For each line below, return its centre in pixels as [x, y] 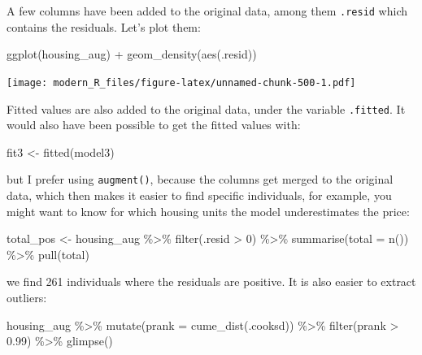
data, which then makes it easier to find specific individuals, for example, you [199, 195]
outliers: [27, 297]
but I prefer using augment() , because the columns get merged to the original [200, 179]
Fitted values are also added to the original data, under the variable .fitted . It [206, 108]
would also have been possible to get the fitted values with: [154, 125]
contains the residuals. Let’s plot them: [104, 26]
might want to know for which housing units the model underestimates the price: [208, 211]
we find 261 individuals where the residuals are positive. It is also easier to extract [211, 281]
